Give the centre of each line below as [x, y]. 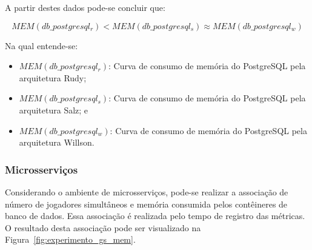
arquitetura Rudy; [53, 77]
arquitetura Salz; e [54, 110]
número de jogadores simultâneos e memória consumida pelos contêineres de [146, 204]
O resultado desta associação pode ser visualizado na [103, 227]
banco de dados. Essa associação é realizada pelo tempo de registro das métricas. [155, 216]
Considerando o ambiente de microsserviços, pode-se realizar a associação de [147, 191]
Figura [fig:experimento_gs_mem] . [70, 239]
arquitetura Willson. [57, 142]
